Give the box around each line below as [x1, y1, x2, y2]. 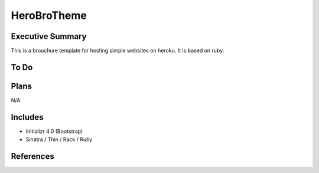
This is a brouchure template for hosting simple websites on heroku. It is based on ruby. [11, 47, 224, 54]
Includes [11, 112, 44, 122]
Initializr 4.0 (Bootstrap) [25, 128, 83, 135]
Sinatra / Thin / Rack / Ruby [25, 136, 93, 143]
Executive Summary [11, 31, 87, 41]
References [11, 151, 54, 162]
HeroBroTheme [11, 9, 87, 22]
